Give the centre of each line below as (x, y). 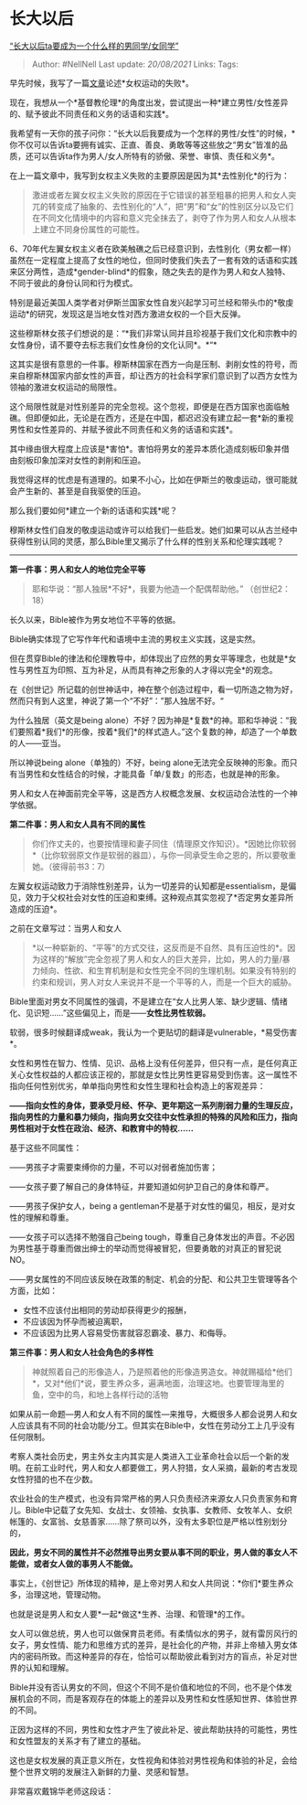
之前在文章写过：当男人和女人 (65, 928)
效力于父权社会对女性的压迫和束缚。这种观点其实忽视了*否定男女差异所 (159, 897)
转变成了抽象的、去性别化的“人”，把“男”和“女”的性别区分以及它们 (171, 206)
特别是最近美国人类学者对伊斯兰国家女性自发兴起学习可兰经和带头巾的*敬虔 (152, 302)
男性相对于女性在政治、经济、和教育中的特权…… (102, 1128)
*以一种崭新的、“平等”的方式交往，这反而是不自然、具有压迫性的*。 (159, 947)
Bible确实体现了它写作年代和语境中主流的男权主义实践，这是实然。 (135, 639)
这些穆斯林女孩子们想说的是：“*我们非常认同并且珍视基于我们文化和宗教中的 (153, 333)
